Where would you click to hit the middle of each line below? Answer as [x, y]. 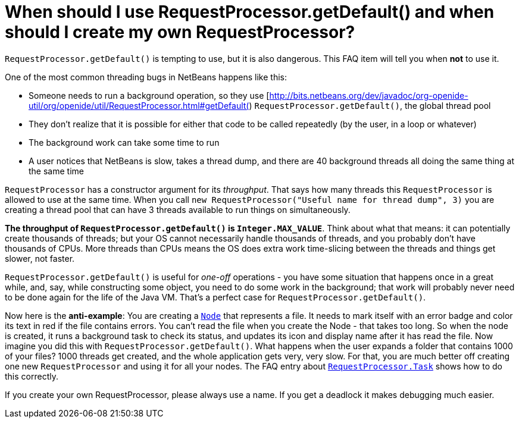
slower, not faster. [40, 258]
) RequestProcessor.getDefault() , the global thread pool [370, 105]
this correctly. [32, 376]
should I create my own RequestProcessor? [180, 32]
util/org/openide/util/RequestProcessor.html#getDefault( [139, 105]
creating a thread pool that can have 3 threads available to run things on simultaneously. [178, 209]
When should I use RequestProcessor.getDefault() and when [250, 12]
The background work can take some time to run [124, 142]
